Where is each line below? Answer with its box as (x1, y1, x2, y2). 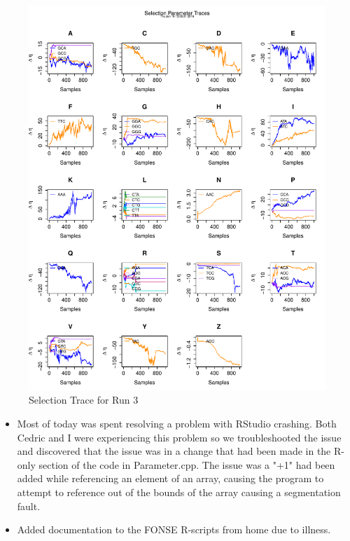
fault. (17, 498, 41, 513)
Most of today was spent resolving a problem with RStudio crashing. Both (17, 416, 337, 431)
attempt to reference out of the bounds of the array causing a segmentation (17, 485, 341, 500)
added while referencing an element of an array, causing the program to (17, 471, 324, 486)
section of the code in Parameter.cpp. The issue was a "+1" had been (38, 457, 335, 472)
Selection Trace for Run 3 (29, 392, 139, 407)
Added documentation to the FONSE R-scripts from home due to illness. (17, 522, 331, 537)
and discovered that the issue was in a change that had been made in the (17, 444, 331, 458)
